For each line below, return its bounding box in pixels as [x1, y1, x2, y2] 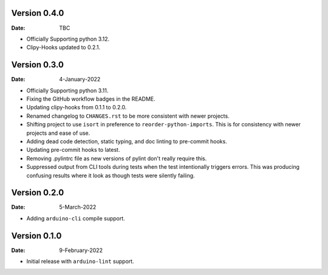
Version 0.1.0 [11, 231, 62, 241]
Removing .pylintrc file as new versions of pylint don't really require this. [26, 155, 207, 162]
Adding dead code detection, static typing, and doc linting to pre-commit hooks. [26, 137, 227, 145]
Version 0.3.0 [11, 59, 64, 70]
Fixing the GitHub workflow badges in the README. [26, 95, 155, 103]
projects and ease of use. [26, 129, 91, 137]
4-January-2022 [59, 76, 101, 83]
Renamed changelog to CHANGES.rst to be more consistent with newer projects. [26, 112, 230, 120]
